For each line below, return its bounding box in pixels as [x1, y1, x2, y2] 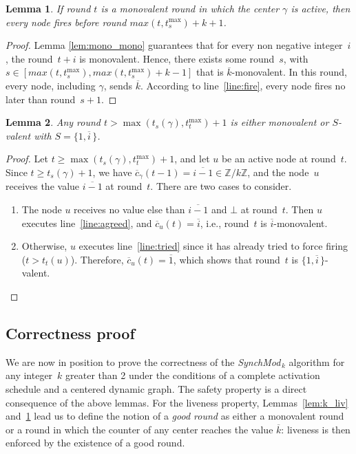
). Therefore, [70, 252, 124, 266]
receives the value [6, 179, 80, 193]
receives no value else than [74, 202, 185, 216]
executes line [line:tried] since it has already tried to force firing [78, 239, 348, 253]
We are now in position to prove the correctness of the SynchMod [6, 354, 281, 369]
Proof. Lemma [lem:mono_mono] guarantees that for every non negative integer [6, 38, 343, 52]
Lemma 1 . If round [6, 1, 91, 15]
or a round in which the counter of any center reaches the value [6, 422, 273, 436]
